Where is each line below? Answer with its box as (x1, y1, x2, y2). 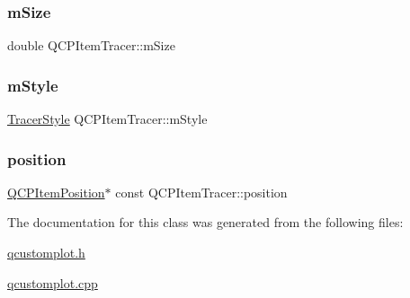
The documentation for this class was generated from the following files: (7, 213, 404, 232)
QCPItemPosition (7, 182, 105, 201)
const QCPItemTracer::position (115, 182, 288, 201)
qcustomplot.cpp (7, 273, 98, 292)
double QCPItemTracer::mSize (7, 36, 175, 55)
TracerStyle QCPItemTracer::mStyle (7, 110, 208, 128)
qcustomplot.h (7, 243, 85, 262)
